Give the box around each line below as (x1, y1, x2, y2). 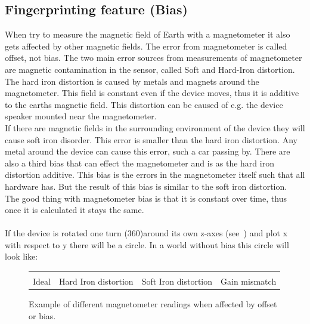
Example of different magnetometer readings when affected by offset (29, 298, 277, 310)
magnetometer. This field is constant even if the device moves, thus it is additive (5, 87, 299, 99)
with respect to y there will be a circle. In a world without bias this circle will (5, 238, 289, 251)
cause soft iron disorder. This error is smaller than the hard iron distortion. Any (5, 133, 297, 146)
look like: (5, 250, 38, 263)
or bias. (29, 309, 56, 322)
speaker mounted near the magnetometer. (5, 110, 157, 122)
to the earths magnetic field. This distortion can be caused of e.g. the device (5, 98, 283, 110)
